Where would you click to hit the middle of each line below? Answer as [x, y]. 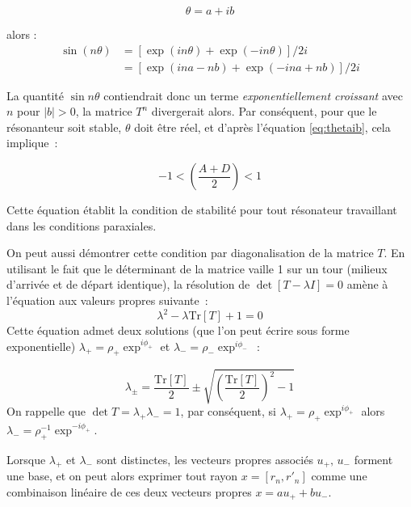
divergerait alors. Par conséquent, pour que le [264, 111]
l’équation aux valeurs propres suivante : [107, 300]
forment [373, 459]
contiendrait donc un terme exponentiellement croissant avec [253, 95]
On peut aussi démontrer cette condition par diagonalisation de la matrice [190, 253]
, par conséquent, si [228, 411]
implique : [32, 143]
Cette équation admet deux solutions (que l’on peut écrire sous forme [178, 330]
